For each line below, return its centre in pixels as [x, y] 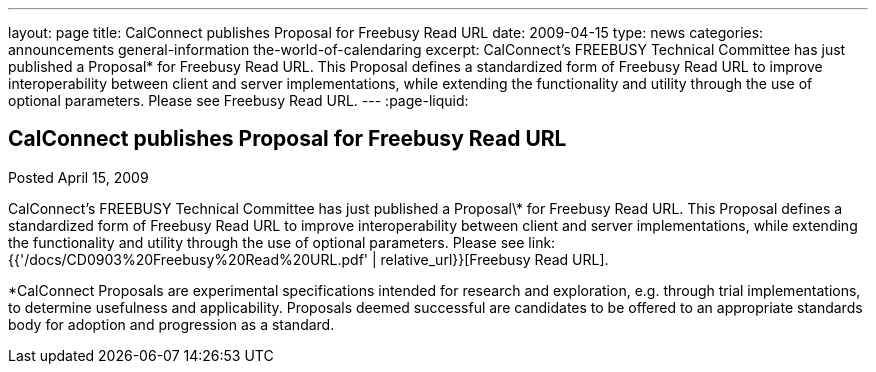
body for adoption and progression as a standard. [171, 324]
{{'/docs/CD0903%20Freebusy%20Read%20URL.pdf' [188, 259]
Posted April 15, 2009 [78, 177]
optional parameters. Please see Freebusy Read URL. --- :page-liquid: [238, 100]
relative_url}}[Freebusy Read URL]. [494, 259]
